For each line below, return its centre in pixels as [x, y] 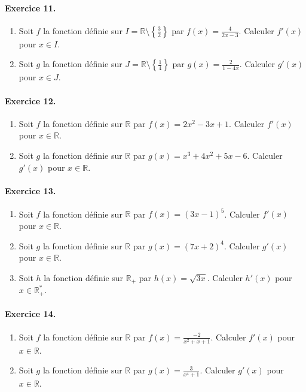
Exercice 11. [30, 7]
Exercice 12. [30, 100]
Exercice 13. [30, 190]
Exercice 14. [30, 314]
